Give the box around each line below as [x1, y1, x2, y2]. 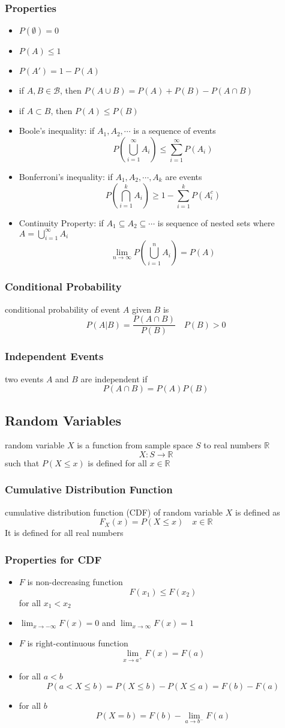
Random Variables [5, 411, 122, 429]
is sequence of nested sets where [157, 216, 275, 229]
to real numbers [203, 439, 262, 451]
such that [5, 456, 40, 469]
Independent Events [5, 349, 104, 364]
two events [5, 372, 44, 385]
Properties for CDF [5, 552, 102, 567]
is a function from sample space [77, 439, 193, 451]
